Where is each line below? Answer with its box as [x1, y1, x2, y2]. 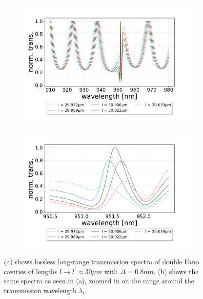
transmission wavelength [4, 285, 77, 296]
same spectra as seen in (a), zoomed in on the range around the [4, 276, 195, 286]
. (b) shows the [153, 266, 199, 276]
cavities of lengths [4, 266, 58, 276]
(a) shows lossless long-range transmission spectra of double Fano [4, 256, 199, 267]
